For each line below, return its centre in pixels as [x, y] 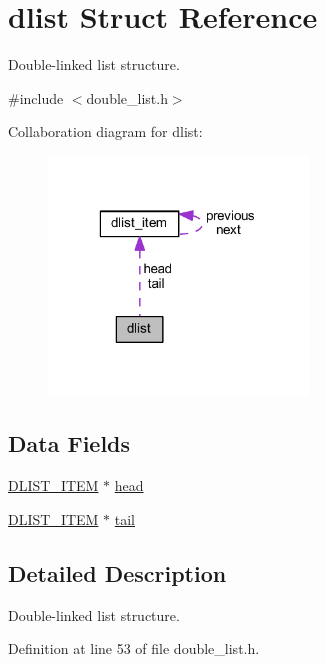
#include [36, 97]
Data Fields [69, 443]
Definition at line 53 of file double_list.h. [134, 648]
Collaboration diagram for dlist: [105, 131]
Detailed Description [117, 572]
